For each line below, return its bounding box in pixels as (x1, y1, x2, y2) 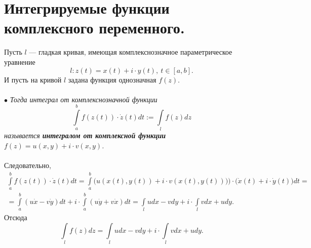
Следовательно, (4, 160, 51, 171)
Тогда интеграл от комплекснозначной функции (10, 94, 158, 104)
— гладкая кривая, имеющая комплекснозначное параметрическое (29, 47, 232, 57)
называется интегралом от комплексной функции (4, 130, 166, 141)
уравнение (4, 56, 35, 67)
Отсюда (4, 212, 27, 223)
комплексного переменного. (4, 17, 185, 38)
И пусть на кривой (4, 74, 62, 85)
